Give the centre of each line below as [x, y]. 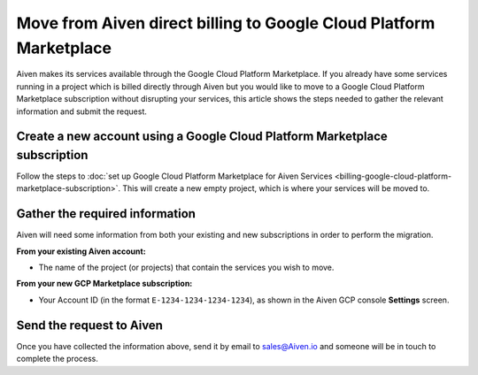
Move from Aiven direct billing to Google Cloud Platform [226, 23]
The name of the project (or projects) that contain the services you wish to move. [186, 268]
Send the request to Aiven [90, 325]
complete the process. [58, 359]
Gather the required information [106, 214]
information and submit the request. [82, 111]
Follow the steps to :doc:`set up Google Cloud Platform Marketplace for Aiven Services [174, 176]
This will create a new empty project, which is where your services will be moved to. [276, 188]
